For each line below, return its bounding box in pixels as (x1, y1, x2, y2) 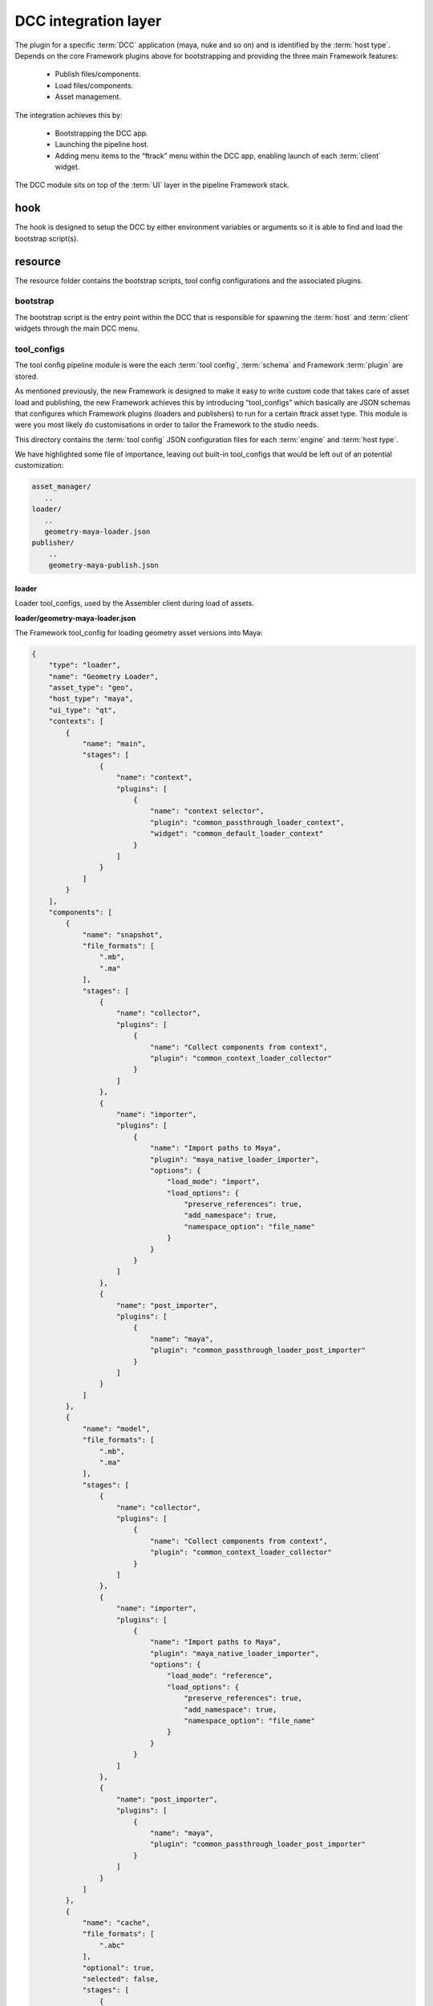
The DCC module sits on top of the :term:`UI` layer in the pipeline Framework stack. (14, 181, 290, 190)
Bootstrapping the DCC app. (55, 128, 148, 138)
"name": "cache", (82, 1919, 151, 1927)
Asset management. (55, 92, 122, 102)
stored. (14, 372, 39, 381)
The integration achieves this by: (14, 110, 123, 120)
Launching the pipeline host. (55, 140, 149, 149)
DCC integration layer (14, 12, 162, 30)
